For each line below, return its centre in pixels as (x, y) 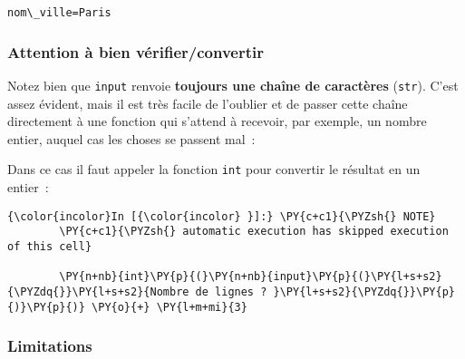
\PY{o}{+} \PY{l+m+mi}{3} (170, 307)
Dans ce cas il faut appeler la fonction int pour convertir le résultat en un (214, 169)
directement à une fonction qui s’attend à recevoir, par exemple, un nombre (217, 121)
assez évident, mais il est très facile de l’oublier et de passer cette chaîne (208, 103)
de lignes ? (231, 291)
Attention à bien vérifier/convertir (136, 51)
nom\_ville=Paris (59, 13)
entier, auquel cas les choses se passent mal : (131, 138)
